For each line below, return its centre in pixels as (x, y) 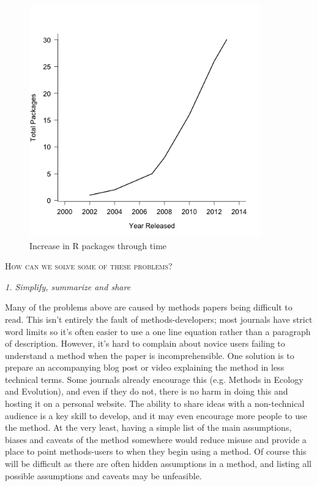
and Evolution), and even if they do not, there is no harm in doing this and (147, 391)
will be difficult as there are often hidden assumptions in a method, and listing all (158, 464)
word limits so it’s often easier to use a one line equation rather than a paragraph (158, 331)
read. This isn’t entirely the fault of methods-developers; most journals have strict (159, 319)
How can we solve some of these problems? (89, 266)
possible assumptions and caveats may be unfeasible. (103, 475)
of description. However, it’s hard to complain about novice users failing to (145, 343)
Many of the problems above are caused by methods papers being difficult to (149, 307)
